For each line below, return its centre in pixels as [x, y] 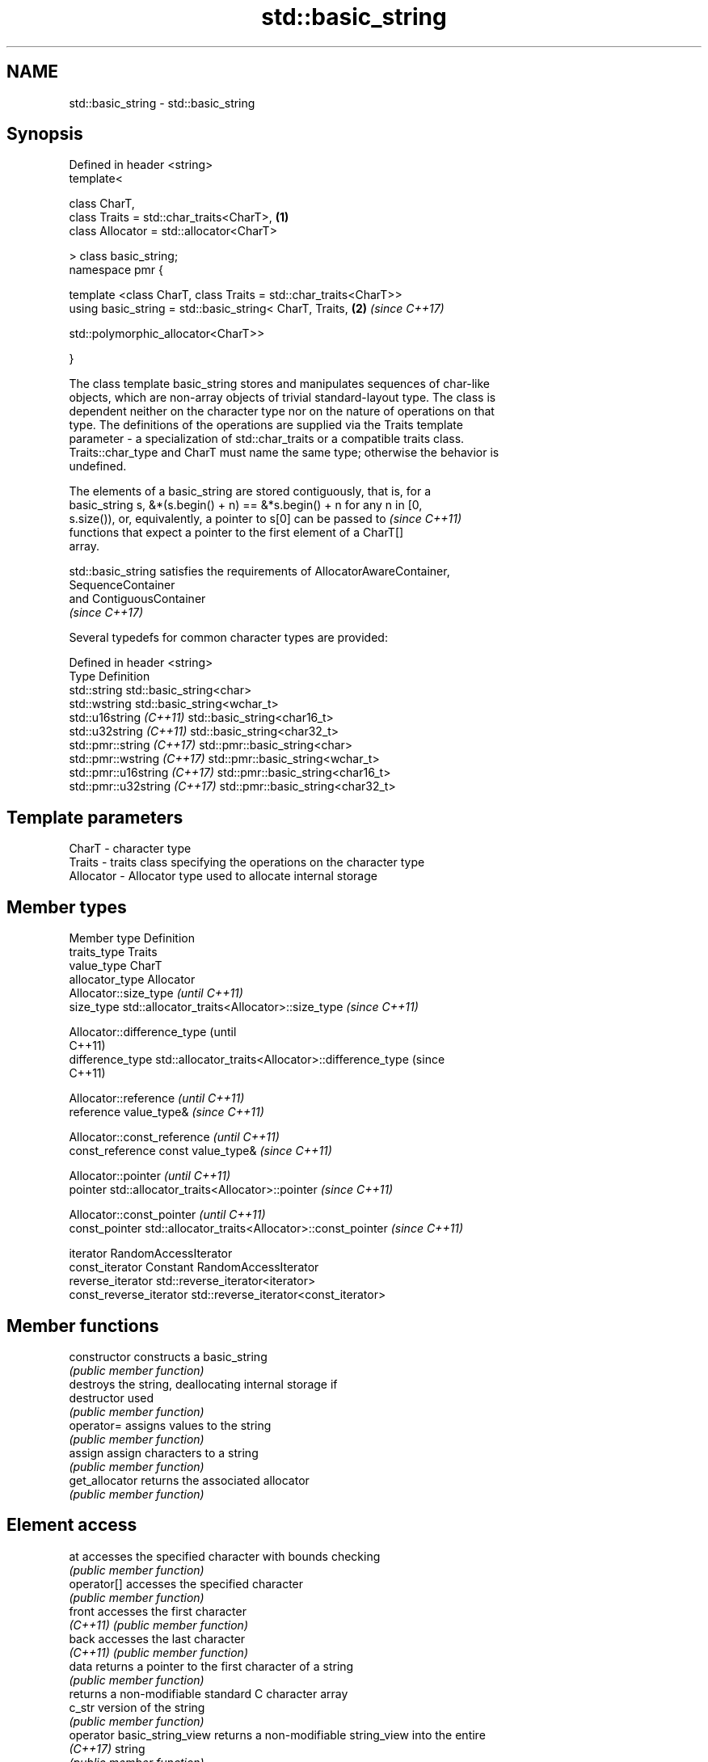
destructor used [112, 1397]
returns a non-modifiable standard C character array [209, 1693]
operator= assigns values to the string [170, 1425]
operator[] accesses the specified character [186, 1583]
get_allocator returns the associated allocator [189, 1480]
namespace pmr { [116, 270]
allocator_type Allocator [132, 980]
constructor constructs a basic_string [168, 1356]
